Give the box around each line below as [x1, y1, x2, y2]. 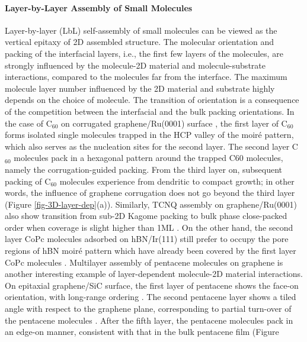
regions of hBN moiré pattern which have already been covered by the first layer [5, 244, 296, 257]
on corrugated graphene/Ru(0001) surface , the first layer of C [61, 117, 287, 129]
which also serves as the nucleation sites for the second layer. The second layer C [5, 140, 298, 152]
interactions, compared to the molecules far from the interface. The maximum [5, 70, 287, 83]
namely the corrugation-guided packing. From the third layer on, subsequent [5, 163, 283, 175]
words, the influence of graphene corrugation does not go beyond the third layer [5, 186, 295, 199]
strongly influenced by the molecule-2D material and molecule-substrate [5, 59, 266, 71]
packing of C [5, 175, 51, 187]
